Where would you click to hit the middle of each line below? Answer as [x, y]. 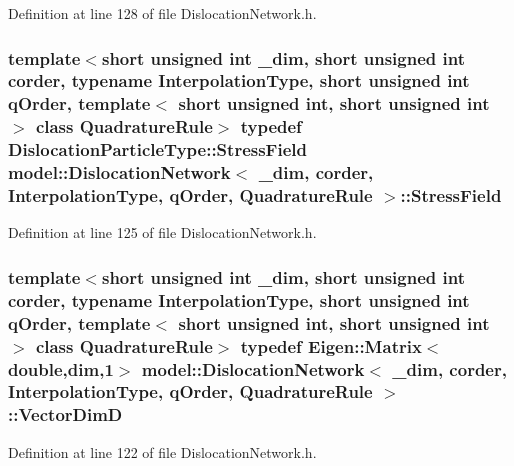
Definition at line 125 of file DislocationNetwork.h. [162, 232]
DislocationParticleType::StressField [157, 149]
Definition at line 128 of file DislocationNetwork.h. [162, 13]
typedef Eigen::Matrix [331, 345]
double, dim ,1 [61, 368]
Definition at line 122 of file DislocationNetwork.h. [162, 451]
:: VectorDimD [65, 414]
